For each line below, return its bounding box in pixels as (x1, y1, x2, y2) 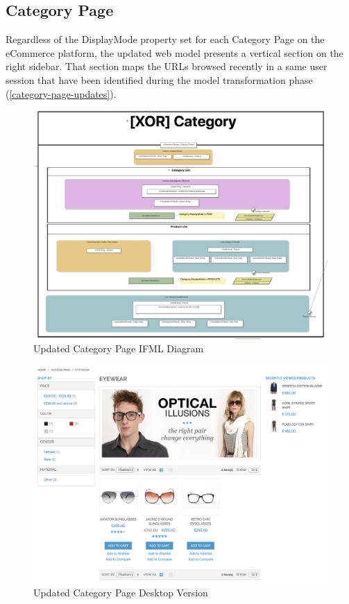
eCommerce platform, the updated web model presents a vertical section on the (6, 45, 343, 60)
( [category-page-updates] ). (6, 86, 117, 101)
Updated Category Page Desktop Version (33, 585, 208, 599)
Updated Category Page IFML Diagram (33, 341, 204, 356)
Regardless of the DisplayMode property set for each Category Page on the (6, 32, 325, 46)
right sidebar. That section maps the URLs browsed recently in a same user (6, 59, 327, 74)
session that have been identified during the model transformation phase (6, 72, 313, 87)
